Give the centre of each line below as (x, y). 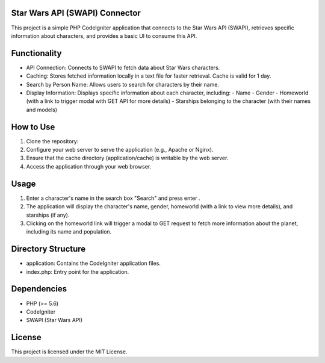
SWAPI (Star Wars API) (54, 320)
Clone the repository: (52, 141)
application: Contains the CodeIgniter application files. (93, 263)
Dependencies (39, 289)
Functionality (36, 53)
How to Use (33, 127)
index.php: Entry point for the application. (78, 271)
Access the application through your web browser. (89, 166)
